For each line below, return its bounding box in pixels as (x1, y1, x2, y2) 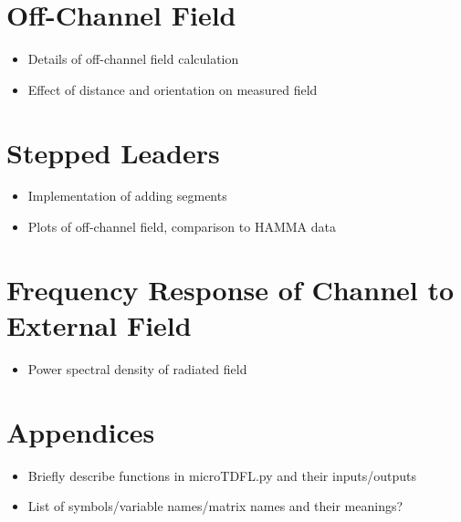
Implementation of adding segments (27, 186, 227, 205)
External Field (6, 307, 192, 343)
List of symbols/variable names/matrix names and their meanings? (27, 496, 403, 516)
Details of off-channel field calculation (27, 49, 239, 68)
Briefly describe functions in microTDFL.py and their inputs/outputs (27, 465, 416, 485)
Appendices (6, 412, 155, 450)
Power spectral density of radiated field (27, 359, 247, 378)
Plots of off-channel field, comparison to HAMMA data (27, 217, 336, 236)
